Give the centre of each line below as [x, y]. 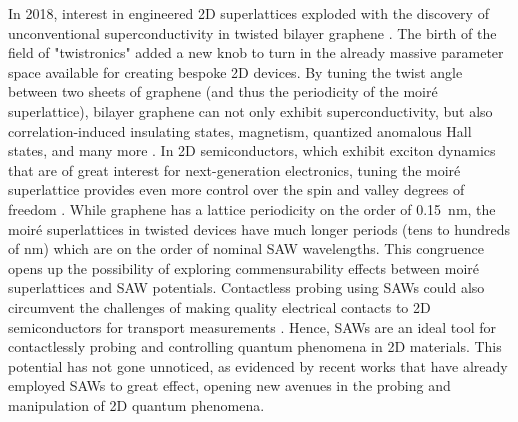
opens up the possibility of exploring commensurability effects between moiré [244, 267]
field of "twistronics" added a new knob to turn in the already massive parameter [256, 52]
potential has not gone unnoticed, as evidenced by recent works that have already [258, 365]
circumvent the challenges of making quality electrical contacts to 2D [219, 306]
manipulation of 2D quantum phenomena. [136, 404]
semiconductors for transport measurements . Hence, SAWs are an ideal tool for [252, 326]
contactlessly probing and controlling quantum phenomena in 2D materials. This [255, 346]
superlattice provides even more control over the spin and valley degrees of [236, 189]
